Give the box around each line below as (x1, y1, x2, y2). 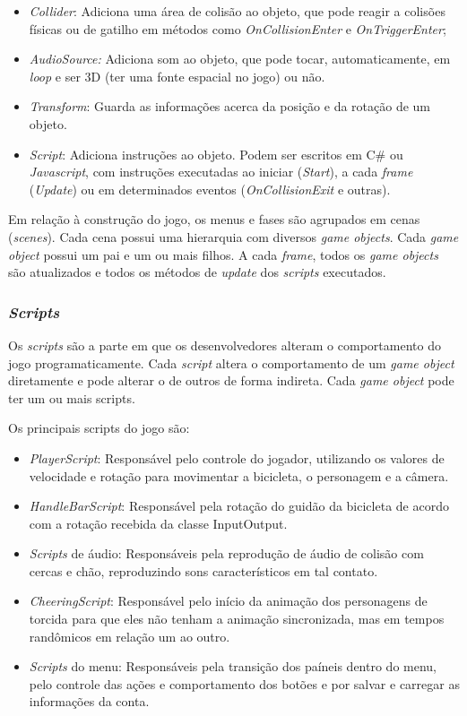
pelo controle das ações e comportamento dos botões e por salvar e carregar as (29, 674, 460, 693)
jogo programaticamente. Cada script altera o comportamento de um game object (8, 353, 454, 372)
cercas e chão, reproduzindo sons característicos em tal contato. (29, 561, 378, 580)
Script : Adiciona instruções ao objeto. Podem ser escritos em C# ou (29, 144, 403, 163)
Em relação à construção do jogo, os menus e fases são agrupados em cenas (8, 210, 420, 229)
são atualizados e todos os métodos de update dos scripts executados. (8, 263, 386, 281)
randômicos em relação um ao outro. (29, 626, 230, 645)
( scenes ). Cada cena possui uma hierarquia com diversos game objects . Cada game (8, 227, 459, 246)
